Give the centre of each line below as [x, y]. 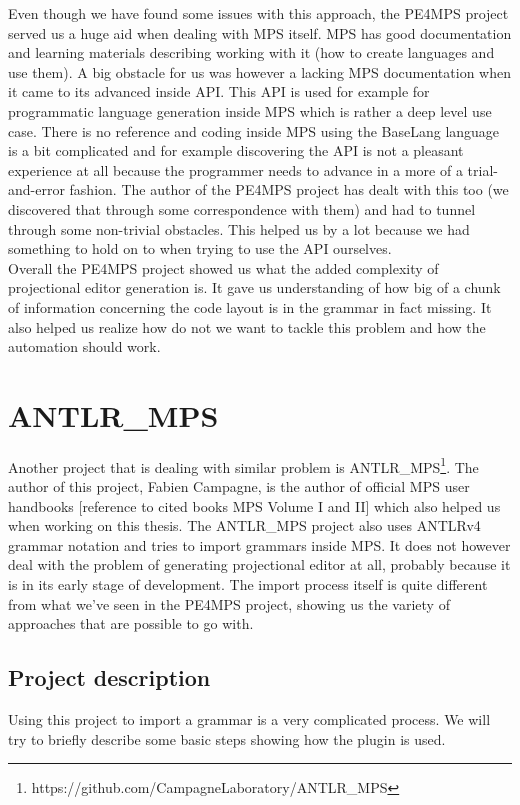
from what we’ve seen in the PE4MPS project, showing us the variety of [229, 603]
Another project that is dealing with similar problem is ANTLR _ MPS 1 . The [243, 465]
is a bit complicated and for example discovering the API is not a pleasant [236, 150]
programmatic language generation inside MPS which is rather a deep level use [250, 110]
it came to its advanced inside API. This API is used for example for [219, 91]
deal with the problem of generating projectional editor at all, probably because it [259, 564]
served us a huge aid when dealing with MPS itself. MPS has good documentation [260, 32]
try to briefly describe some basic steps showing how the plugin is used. [227, 738]
